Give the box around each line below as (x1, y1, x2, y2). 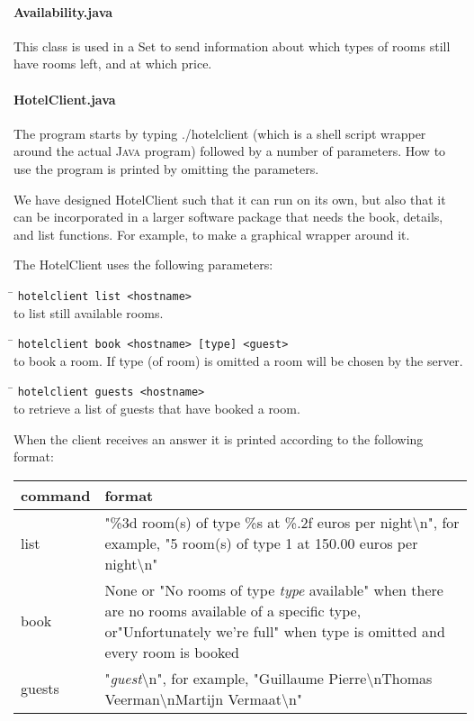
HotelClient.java (13, 89, 116, 108)
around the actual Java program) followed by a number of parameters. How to (13, 141, 446, 160)
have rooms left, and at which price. (13, 54, 212, 73)
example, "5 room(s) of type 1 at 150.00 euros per (104, 532, 418, 553)
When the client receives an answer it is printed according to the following (13, 429, 424, 448)
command (21, 484, 91, 506)
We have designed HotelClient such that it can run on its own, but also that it (13, 189, 446, 208)
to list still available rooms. (13, 303, 164, 322)
